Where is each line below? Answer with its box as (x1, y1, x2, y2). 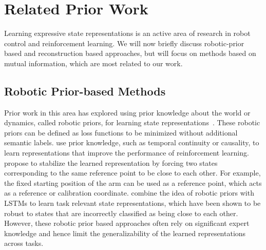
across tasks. (4, 238, 44, 248)
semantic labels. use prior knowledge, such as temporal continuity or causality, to (4, 137, 259, 148)
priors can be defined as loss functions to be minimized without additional (4, 127, 238, 138)
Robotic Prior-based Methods (4, 83, 166, 99)
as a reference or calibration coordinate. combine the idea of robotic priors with (4, 187, 254, 198)
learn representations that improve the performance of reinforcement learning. (4, 147, 249, 158)
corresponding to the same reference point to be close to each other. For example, (4, 167, 261, 178)
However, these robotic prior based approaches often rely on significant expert (4, 218, 250, 228)
